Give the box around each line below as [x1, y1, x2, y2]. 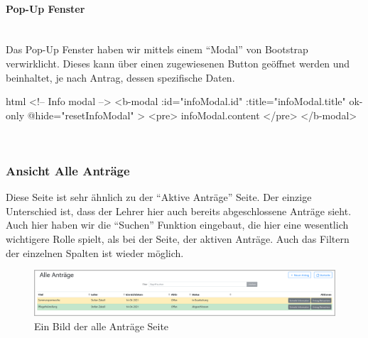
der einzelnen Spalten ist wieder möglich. [6, 245, 184, 260]
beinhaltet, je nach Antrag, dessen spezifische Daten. [6, 70, 235, 84]
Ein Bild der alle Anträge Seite [34, 318, 169, 333]
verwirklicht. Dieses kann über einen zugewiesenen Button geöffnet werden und [6, 55, 350, 70]
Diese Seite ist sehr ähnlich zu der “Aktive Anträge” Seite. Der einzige [6, 190, 312, 205]
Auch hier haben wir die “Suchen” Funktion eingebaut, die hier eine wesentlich [6, 217, 349, 232]
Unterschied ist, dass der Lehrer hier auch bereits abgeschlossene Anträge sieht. [6, 203, 352, 218]
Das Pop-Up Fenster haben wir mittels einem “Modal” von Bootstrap [6, 42, 308, 57]
